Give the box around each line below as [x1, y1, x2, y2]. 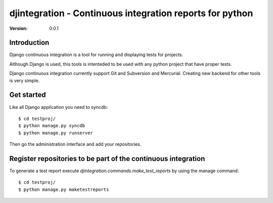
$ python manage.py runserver [18, 130, 94, 136]
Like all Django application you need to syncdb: [9, 104, 108, 110]
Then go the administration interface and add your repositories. [9, 141, 142, 147]
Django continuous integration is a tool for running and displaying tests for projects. [9, 52, 184, 58]
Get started [9, 91, 46, 99]
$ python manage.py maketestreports [18, 186, 109, 192]
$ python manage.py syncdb [18, 123, 85, 129]
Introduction [9, 38, 50, 47]
